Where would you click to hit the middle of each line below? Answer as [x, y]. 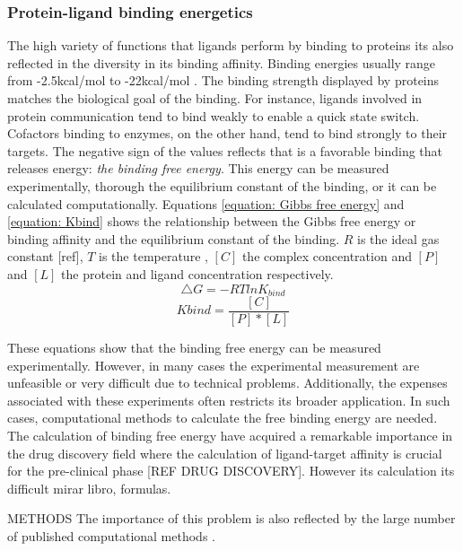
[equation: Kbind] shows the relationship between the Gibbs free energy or [212, 221]
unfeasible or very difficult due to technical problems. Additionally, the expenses [227, 383]
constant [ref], [45, 256]
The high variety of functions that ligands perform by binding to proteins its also [231, 45]
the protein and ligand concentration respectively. [197, 273]
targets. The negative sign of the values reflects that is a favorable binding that [225, 150]
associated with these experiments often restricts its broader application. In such [229, 400]
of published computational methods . [111, 535]
